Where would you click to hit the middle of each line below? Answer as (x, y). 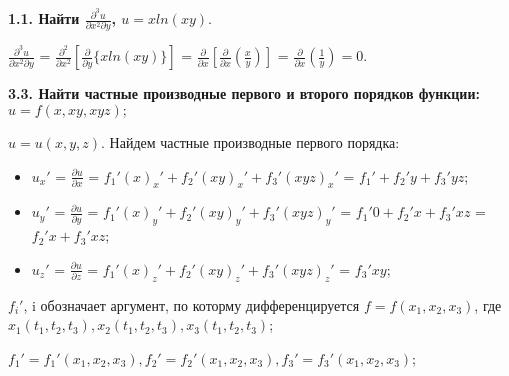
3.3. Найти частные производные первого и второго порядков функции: (244, 93)
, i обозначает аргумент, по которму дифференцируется (191, 304)
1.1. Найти (44, 18)
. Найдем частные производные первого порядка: (250, 142)
